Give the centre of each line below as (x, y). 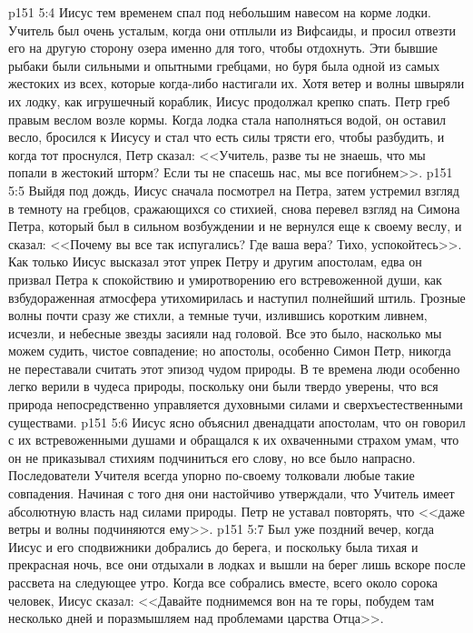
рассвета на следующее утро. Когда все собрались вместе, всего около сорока (223, 582)
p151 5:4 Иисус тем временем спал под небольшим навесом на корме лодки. (220, 12)
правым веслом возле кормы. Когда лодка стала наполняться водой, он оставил (227, 119)
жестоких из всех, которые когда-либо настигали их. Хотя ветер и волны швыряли (236, 83)
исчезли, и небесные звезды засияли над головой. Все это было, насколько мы (225, 332)
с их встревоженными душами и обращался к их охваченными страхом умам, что (234, 440)
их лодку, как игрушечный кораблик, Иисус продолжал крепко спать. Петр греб (229, 100)
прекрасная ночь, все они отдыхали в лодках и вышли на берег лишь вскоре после (237, 564)
